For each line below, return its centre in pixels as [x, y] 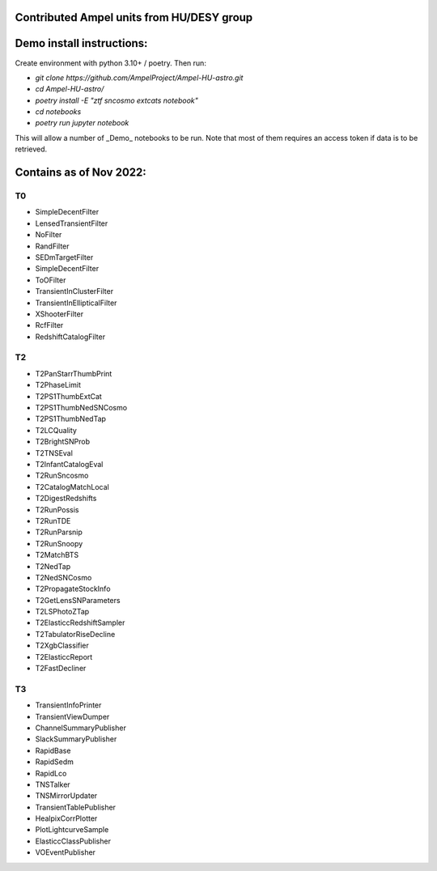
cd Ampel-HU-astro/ [70, 89]
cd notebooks [58, 112]
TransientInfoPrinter [68, 705]
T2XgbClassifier [62, 646]
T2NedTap [53, 566]
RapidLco [51, 773]
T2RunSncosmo [62, 476]
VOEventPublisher [66, 852]
